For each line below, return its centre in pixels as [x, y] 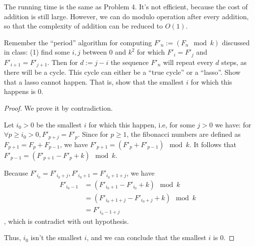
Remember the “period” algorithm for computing [78, 42]
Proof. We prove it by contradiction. [58, 108]
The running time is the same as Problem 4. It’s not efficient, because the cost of [126, 6]
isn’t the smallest [56, 237]
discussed [236, 42]
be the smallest [59, 124]
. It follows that [213, 144]
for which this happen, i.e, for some [142, 124]
